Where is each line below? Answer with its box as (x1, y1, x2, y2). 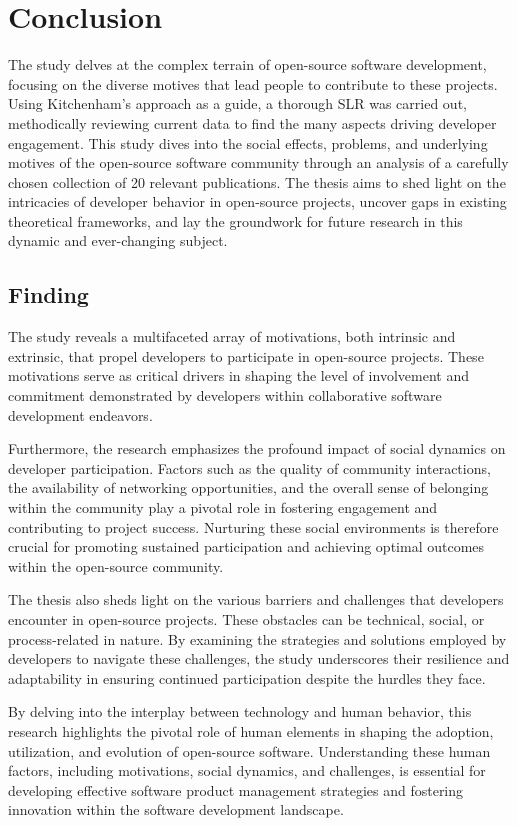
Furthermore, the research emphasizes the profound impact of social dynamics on (8, 438, 506, 459)
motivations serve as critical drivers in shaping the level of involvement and (8, 365, 469, 386)
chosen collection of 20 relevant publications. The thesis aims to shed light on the (8, 171, 506, 192)
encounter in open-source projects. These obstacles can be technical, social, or (8, 608, 485, 629)
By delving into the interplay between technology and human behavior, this (8, 701, 472, 722)
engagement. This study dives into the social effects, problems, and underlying (8, 132, 488, 153)
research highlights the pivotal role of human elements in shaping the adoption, (8, 720, 494, 741)
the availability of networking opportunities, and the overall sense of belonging (8, 477, 489, 498)
